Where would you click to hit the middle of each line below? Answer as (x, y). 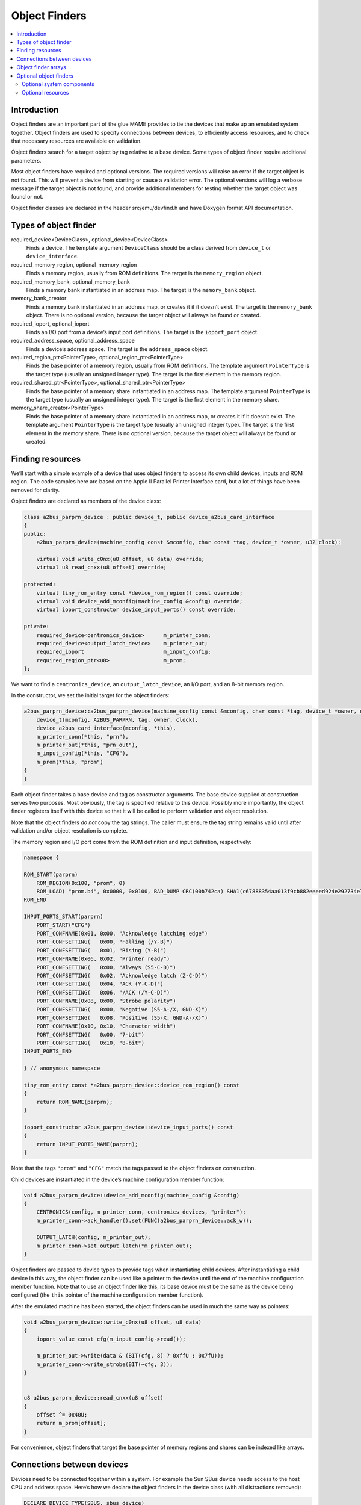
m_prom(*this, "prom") (70, 762)
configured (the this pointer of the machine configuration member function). (107, 1295)
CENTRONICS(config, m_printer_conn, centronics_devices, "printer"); (141, 1212)
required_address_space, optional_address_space (73, 341)
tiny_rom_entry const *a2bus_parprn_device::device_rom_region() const (132, 1085)
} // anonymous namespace (62, 1068)
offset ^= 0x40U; (62, 1415)
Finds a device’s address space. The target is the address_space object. (117, 349)
